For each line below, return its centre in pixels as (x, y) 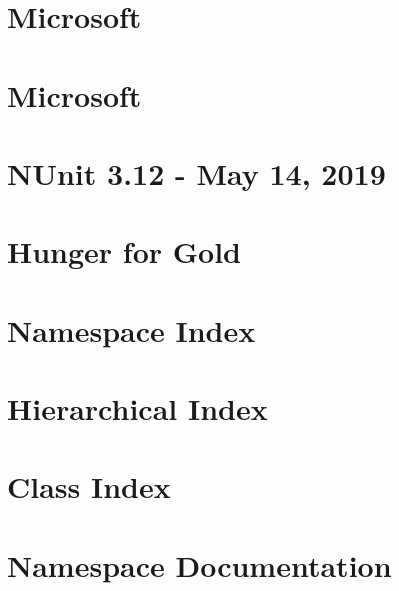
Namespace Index (131, 329)
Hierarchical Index (137, 408)
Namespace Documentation (199, 564)
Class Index (89, 486)
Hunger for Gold (124, 251)
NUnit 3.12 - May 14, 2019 (196, 172)
